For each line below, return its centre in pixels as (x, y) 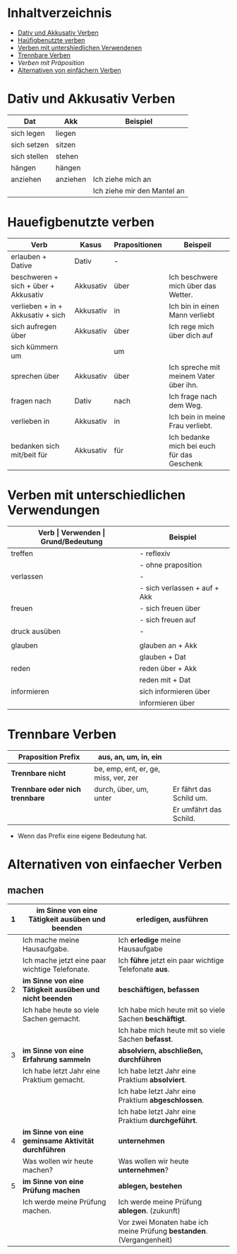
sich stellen (30, 156)
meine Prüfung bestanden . (163, 1231)
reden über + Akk (168, 668)
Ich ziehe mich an (122, 179)
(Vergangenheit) (145, 1240)
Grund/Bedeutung (72, 541)
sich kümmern (35, 347)
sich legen (28, 133)
